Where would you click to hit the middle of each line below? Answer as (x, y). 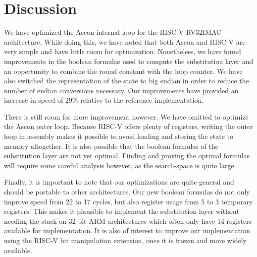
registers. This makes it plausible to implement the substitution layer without (122, 211)
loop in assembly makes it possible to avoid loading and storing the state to (119, 136)
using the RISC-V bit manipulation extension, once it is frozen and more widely (126, 240)
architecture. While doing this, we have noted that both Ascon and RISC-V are (125, 41)
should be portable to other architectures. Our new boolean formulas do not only (127, 192)
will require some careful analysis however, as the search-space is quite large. (120, 165)
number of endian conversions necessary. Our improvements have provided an (121, 90)
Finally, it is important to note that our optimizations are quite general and (119, 182)
